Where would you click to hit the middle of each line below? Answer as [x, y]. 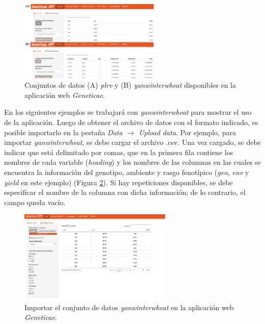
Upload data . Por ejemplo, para [187, 132]
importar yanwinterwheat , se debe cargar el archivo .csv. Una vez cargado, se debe [132, 142]
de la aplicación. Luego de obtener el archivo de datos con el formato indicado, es [131, 122]
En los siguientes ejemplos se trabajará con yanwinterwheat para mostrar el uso [128, 112]
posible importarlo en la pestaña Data [63, 132]
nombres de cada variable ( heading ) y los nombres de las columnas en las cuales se [132, 162]
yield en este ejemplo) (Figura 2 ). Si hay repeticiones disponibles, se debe [118, 182]
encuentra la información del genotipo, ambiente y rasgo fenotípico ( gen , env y [127, 172]
